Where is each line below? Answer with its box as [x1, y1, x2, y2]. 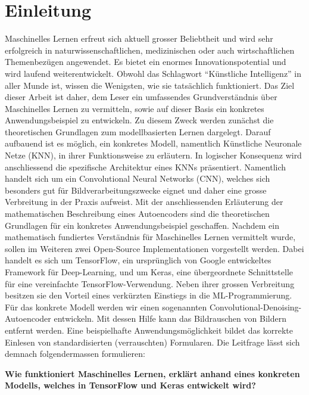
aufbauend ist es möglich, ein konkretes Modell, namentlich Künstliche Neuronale [5, 137, 302, 150]
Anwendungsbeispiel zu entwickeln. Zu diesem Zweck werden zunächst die [5, 114, 274, 126]
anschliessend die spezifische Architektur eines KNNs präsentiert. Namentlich [5, 160, 286, 173]
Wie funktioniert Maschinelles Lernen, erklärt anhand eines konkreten [5, 367, 300, 380]
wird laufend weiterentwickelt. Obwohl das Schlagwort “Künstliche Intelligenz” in [5, 67, 302, 79]
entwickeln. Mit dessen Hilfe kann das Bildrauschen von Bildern [54, 312, 286, 325]
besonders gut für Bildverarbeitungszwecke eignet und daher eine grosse [5, 183, 267, 196]
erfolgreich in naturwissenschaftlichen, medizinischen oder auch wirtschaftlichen [5, 43, 295, 56]
